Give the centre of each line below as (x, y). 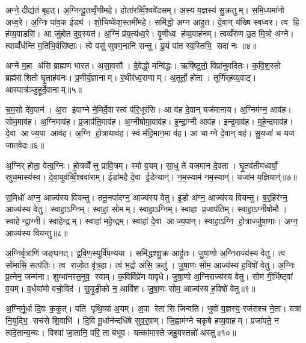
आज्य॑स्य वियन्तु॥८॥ (37, 232)
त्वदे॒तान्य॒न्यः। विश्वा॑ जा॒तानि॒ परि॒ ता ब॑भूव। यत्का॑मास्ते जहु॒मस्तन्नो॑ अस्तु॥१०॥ (121, 332)
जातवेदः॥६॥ (25, 144)
